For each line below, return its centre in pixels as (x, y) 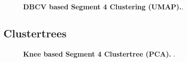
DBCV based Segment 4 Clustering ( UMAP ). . (103, 6)
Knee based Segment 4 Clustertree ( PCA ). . (99, 53)
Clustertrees (35, 33)
